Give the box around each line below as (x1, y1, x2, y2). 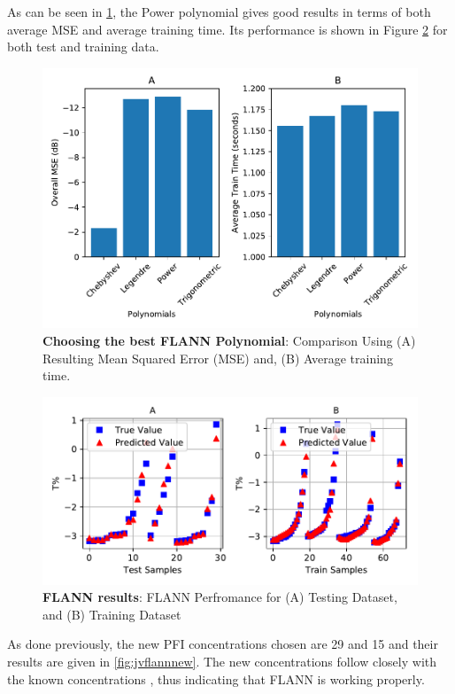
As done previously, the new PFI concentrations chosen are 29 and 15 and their (7, 635, 438, 653)
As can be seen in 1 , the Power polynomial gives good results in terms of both (7, 3, 431, 20)
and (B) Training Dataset (42, 604, 181, 623)
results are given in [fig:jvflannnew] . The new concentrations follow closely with (7, 652, 437, 671)
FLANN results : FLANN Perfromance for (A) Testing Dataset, (42, 588, 397, 606)
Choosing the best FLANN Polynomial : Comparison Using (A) (42, 331, 416, 349)
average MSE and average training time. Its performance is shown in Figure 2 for (7, 19, 448, 38)
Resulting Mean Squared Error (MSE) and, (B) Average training (42, 348, 393, 367)
